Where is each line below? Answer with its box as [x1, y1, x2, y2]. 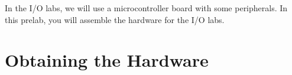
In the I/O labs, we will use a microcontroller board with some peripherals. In [5, 2, 288, 14]
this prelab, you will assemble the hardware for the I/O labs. [5, 13, 225, 25]
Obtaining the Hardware [5, 48, 209, 72]
